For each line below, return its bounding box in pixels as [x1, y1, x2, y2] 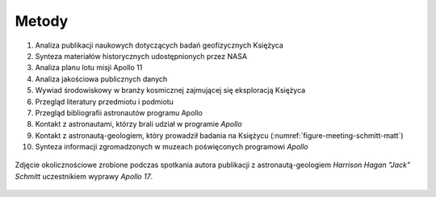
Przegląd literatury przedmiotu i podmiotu [35, 97, 174, 107]
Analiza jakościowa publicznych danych [35, 73, 168, 84]
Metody [15, 12, 69, 30]
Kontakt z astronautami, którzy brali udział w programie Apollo [35, 119, 242, 129]
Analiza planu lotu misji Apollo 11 [35, 63, 143, 73]
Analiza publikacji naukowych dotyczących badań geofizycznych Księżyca [35, 40, 284, 50]
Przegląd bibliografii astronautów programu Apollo [35, 107, 203, 117]
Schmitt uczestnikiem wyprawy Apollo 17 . [15, 171, 153, 181]
